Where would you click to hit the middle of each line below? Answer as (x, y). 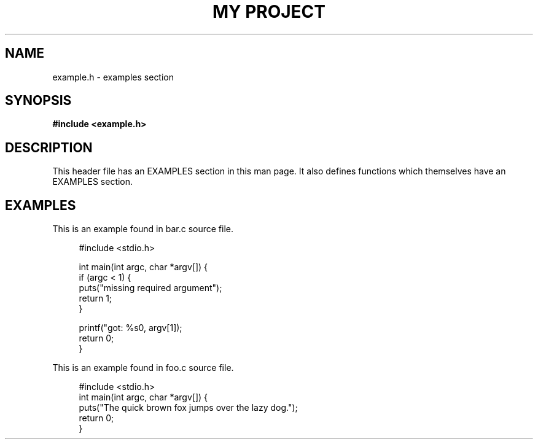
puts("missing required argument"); (150, 288)
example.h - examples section (113, 77)
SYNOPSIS (38, 101)
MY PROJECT (269, 12)
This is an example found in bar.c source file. (143, 229)
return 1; (96, 298)
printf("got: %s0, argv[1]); (131, 328)
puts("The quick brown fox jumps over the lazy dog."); (188, 408)
